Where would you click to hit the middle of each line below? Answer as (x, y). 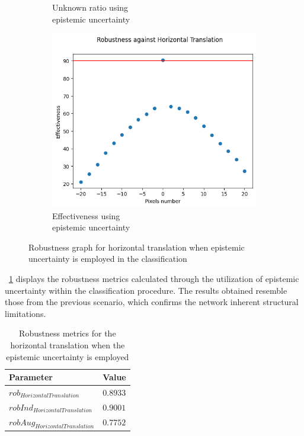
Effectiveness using (86, 215)
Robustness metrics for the (68, 333)
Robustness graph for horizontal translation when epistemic (137, 247)
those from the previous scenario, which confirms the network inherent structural (152, 302)
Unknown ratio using (90, 7)
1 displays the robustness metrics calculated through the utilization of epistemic (154, 278)
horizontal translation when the (68, 344)
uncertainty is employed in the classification (108, 259)
